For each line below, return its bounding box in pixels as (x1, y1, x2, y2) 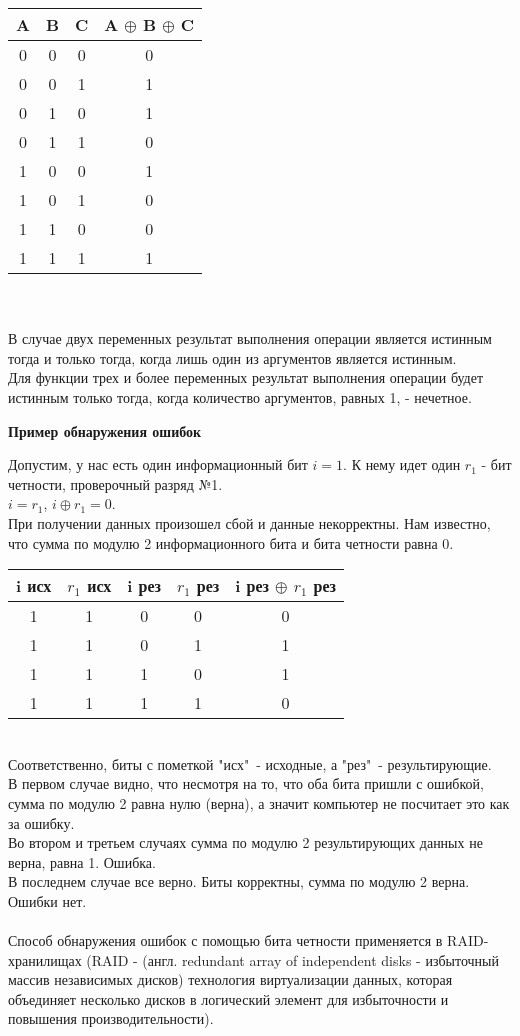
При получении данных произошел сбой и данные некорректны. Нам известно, (8, 512, 491, 533)
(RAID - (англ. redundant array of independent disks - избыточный (86, 949, 499, 970)
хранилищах (8, 949, 82, 970)
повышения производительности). (8, 1008, 214, 1029)
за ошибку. (8, 812, 75, 833)
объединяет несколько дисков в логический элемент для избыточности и (8, 988, 449, 1009)
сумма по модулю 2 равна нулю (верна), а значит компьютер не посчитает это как (8, 792, 510, 813)
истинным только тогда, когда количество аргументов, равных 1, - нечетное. (8, 386, 472, 407)
